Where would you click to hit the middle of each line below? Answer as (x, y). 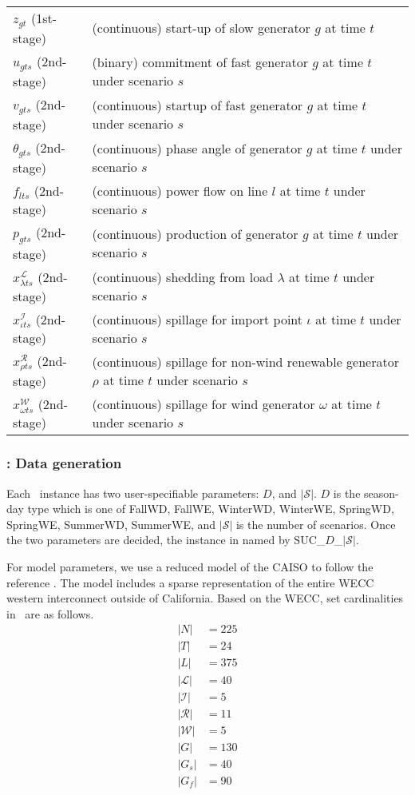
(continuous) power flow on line (180, 190)
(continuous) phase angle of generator (197, 148)
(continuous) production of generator (195, 233)
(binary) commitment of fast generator (200, 62)
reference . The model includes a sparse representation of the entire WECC (190, 582)
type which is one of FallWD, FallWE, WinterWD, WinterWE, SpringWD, (211, 509)
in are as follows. (50, 613)
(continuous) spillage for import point (198, 319)
